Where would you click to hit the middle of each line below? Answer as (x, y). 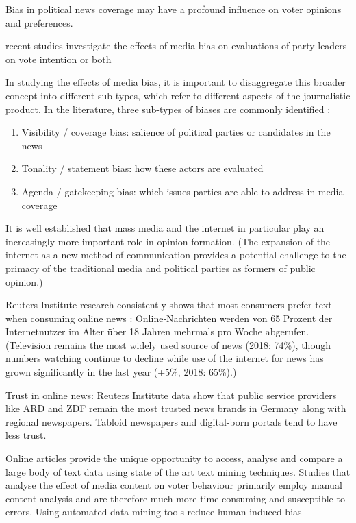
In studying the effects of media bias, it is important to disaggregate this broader (176, 82)
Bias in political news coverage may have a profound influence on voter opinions (174, 9)
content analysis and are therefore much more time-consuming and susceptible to (175, 498)
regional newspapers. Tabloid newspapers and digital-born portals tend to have (171, 421)
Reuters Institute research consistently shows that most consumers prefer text (169, 305)
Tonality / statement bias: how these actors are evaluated (142, 168)
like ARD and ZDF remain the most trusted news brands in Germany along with (176, 408)
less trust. (26, 435)
